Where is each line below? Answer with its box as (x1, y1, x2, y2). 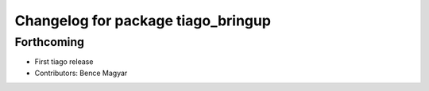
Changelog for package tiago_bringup (14, 12, 272, 29)
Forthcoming (14, 35, 85, 49)
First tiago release (34, 57, 94, 66)
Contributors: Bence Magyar (34, 68, 128, 78)
